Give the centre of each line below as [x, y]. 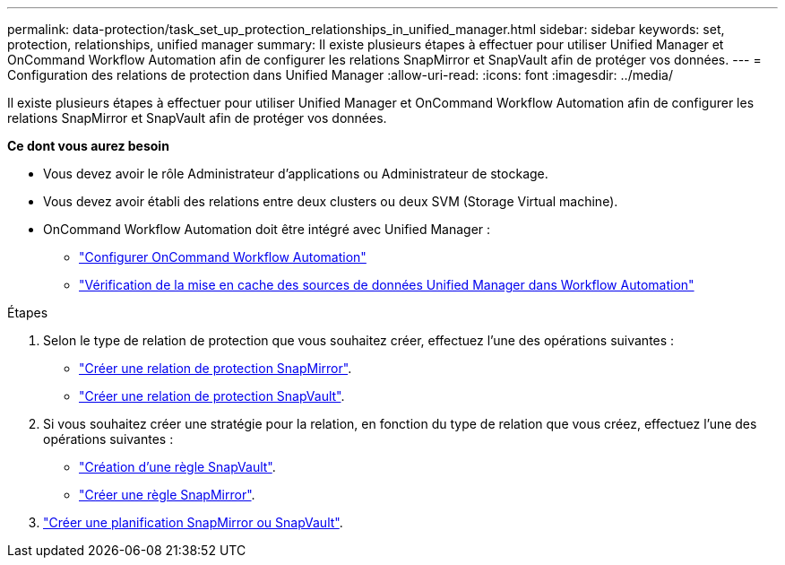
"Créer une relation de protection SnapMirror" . [216, 368]
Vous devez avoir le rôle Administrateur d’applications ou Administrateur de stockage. [296, 174]
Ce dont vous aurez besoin [88, 146]
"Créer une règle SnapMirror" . [167, 495]
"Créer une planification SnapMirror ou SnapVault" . [193, 522]
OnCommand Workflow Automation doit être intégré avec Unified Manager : [267, 229]
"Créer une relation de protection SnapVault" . [212, 396]
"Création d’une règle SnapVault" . [177, 467]
